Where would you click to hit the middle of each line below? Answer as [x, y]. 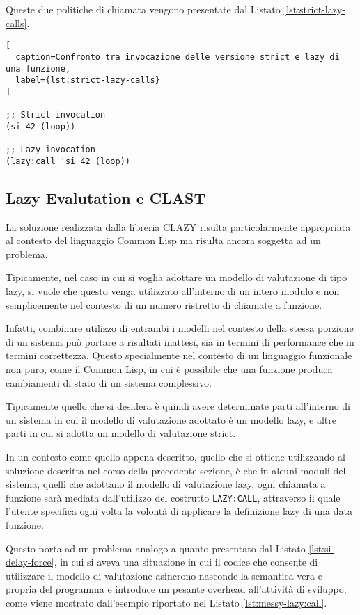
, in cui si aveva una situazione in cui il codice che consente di [186, 562]
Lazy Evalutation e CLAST [106, 197]
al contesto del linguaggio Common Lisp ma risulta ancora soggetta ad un [163, 240]
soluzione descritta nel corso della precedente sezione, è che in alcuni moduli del [176, 470]
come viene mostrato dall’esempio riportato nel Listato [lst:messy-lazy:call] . [166, 602]
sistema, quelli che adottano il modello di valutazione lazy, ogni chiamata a [166, 484]
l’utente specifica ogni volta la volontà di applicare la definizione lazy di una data [179, 511]
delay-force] [30, 562]
